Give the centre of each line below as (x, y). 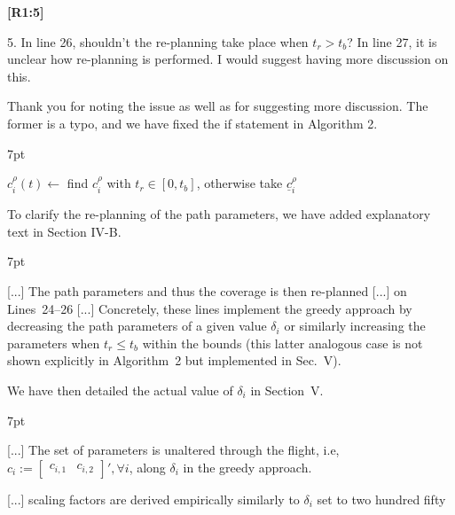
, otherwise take (239, 183)
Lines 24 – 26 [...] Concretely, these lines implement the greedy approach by (210, 308)
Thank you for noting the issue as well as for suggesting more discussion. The (218, 106)
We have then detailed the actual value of (120, 390)
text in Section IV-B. (64, 231)
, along (147, 467)
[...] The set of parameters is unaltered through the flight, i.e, (173, 450)
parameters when (54, 343)
